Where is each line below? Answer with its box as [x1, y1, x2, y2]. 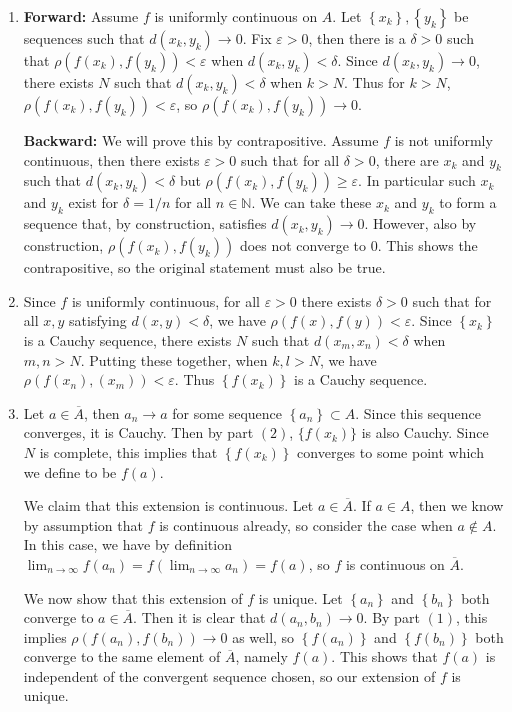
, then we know [410, 495, 504, 516]
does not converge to [239, 235, 367, 256]
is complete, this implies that [39, 441, 218, 462]
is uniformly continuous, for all [71, 290, 260, 311]
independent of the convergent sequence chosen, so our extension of [23, 665, 436, 686]
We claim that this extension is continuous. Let [23, 495, 314, 516]
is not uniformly [394, 130, 493, 150]
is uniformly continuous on [154, 6, 318, 26]
